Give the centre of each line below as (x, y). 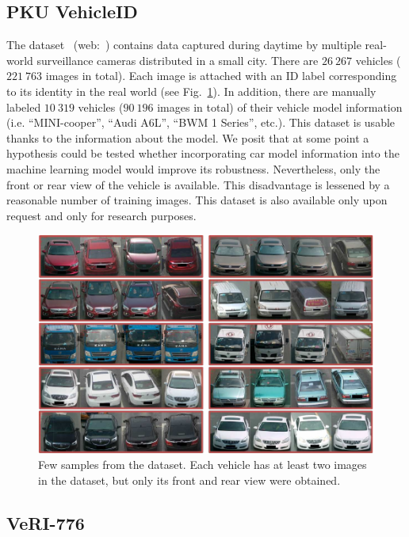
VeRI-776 (46, 523)
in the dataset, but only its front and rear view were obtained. (189, 480)
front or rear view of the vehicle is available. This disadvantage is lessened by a (198, 184)
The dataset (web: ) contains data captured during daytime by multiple (184, 45)
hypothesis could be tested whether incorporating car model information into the (203, 153)
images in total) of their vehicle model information (280, 107)
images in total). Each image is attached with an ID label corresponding (221, 76)
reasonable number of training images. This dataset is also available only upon (197, 200)
